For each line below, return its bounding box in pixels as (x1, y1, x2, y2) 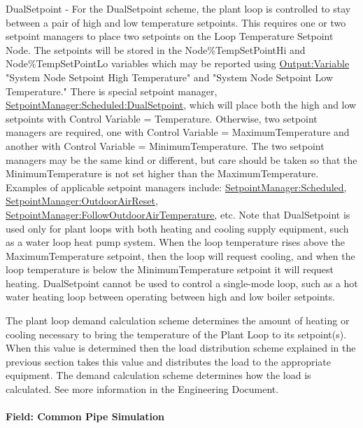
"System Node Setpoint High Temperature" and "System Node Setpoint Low (6, 69, 334, 84)
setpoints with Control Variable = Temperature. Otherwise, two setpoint (6, 111, 318, 125)
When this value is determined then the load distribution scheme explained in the (6, 340, 356, 355)
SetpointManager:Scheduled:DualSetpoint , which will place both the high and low (6, 97, 357, 112)
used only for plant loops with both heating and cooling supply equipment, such (6, 221, 349, 235)
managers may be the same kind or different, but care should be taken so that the (6, 152, 357, 167)
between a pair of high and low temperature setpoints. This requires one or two (6, 15, 346, 29)
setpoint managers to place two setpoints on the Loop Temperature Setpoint (6, 29, 334, 43)
